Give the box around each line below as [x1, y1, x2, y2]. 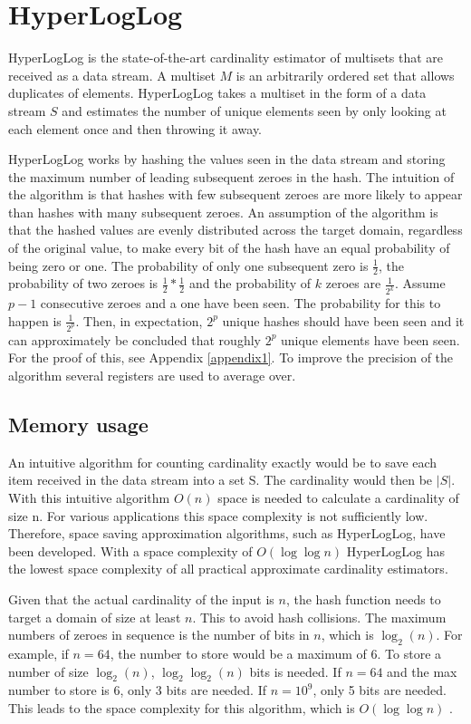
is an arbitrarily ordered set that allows [235, 65, 455, 84]
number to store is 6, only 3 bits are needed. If [8, 681, 266, 700]
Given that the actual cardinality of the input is [8, 589, 274, 608]
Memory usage [8, 410, 149, 438]
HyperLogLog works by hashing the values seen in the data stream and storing [8, 150, 446, 169]
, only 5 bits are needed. [312, 681, 447, 700]
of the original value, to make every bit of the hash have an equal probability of [8, 238, 450, 257]
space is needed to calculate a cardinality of [217, 488, 459, 507]
